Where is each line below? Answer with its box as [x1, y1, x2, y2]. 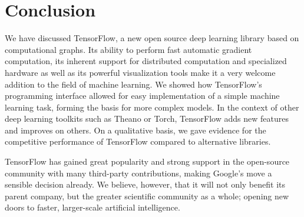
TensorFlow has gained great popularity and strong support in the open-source [5, 155, 290, 168]
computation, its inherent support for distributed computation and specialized [5, 55, 287, 67]
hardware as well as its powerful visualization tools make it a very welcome [5, 66, 276, 78]
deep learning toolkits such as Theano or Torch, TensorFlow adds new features [5, 112, 289, 125]
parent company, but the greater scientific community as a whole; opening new [5, 189, 289, 202]
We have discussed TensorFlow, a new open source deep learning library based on [5, 32, 299, 44]
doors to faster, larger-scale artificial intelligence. [5, 201, 180, 213]
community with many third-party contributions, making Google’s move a [5, 166, 272, 179]
